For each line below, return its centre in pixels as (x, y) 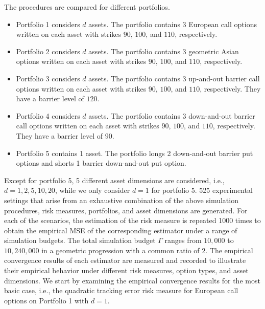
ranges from (183, 240)
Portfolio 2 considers (48, 51)
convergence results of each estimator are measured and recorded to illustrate (125, 260)
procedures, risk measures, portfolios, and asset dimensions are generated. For (126, 210)
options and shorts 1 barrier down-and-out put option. (101, 163)
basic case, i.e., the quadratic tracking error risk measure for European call (121, 290)
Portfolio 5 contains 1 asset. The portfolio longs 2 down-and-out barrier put (135, 153)
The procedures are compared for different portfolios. (87, 7)
